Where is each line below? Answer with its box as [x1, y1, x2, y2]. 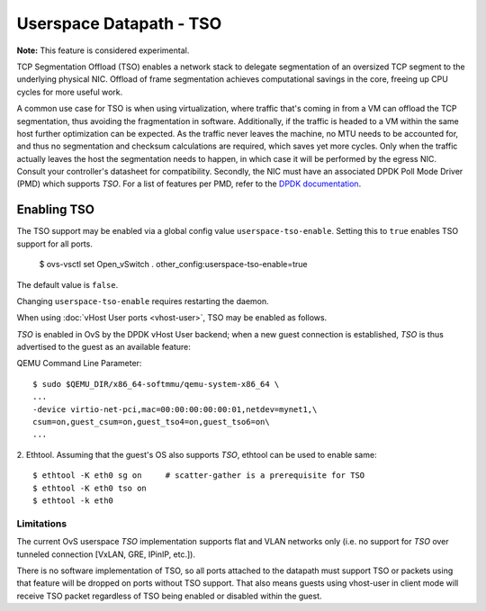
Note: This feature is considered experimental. [16, 45, 190, 56]
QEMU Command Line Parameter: [16, 358, 142, 369]
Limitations [16, 517, 67, 530]
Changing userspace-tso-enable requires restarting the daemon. [16, 295, 269, 306]
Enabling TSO [16, 202, 94, 218]
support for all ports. [16, 238, 94, 249]
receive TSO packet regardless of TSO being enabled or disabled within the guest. [16, 590, 323, 601]
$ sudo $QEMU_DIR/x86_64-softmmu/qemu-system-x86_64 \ [32, 379, 280, 389]
